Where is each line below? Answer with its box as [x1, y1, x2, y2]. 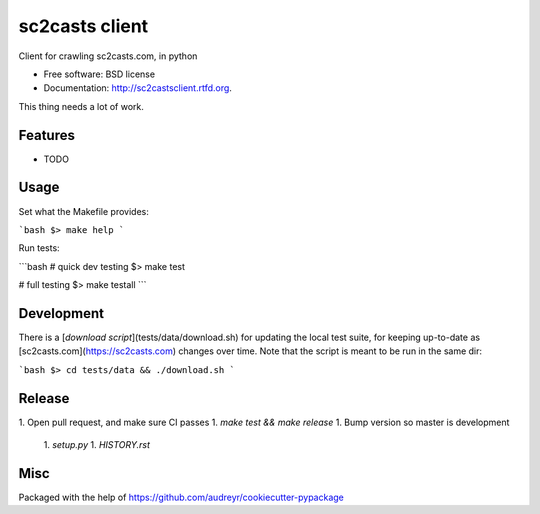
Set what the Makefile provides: [18, 205, 149, 217]
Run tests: [18, 242, 60, 254]
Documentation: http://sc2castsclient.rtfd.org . [43, 82, 232, 94]
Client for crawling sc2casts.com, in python [18, 50, 198, 62]
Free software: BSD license [43, 68, 155, 80]
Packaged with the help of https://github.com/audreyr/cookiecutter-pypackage [18, 491, 345, 503]
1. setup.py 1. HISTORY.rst [43, 439, 150, 451]
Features [18, 126, 75, 144]
